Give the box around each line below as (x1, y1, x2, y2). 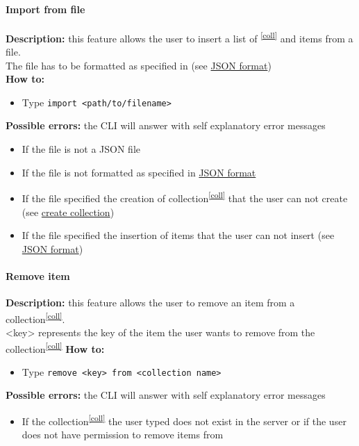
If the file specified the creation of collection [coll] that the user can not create (22, 189, 348, 205)
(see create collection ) (22, 204, 115, 219)
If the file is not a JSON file (22, 142, 141, 156)
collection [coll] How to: (6, 339, 105, 356)
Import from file (6, 1, 85, 16)
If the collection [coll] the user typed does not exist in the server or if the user (22, 412, 347, 428)
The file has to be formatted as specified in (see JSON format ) (6, 58, 272, 72)
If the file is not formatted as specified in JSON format (22, 165, 256, 179)
